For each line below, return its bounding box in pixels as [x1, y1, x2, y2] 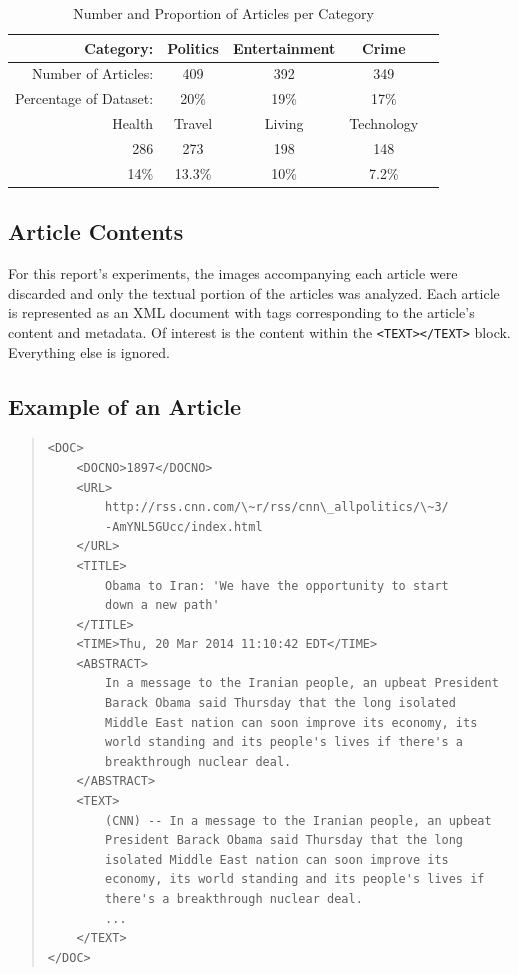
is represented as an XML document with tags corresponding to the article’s [8, 302, 475, 323]
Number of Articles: [32, 63, 154, 84]
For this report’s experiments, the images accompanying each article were [8, 263, 458, 284]
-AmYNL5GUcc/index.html [105, 519, 263, 534]
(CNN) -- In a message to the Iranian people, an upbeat [105, 813, 492, 828]
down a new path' [105, 598, 220, 613]
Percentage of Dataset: [15, 88, 154, 109]
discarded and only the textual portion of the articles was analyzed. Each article [8, 282, 500, 303]
